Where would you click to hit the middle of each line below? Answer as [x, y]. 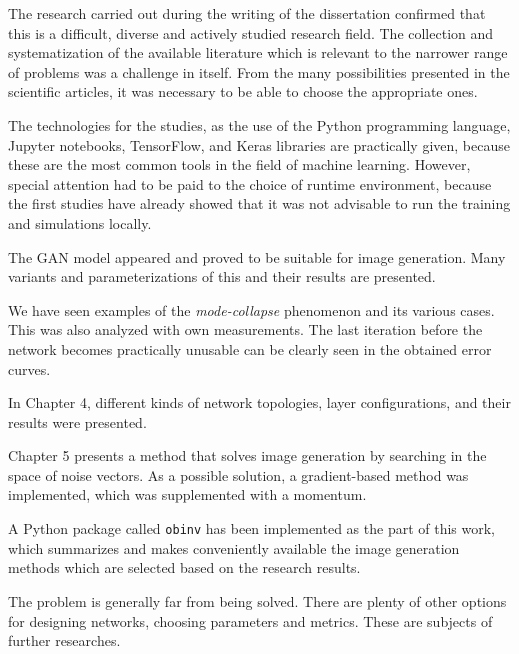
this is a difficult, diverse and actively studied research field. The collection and [251, 32]
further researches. [64, 640]
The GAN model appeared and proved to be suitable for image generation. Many [257, 256]
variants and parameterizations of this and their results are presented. [222, 276]
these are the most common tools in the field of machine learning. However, [239, 164]
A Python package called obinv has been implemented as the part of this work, [252, 528]
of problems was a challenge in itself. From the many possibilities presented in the [259, 71]
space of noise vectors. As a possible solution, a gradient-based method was [238, 474]
